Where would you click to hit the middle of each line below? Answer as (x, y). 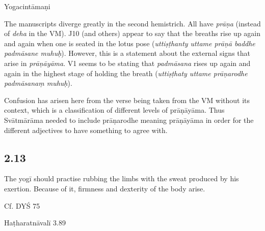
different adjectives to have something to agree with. (86, 130)
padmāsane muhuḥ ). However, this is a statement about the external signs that (127, 53)
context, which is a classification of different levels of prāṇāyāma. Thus (114, 110)
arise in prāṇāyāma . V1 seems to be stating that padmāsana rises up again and (127, 63)
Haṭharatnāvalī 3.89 (35, 223)
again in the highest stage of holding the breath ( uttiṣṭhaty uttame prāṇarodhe (126, 73)
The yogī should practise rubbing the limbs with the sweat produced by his (122, 178)
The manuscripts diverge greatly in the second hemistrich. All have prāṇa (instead (132, 23)
